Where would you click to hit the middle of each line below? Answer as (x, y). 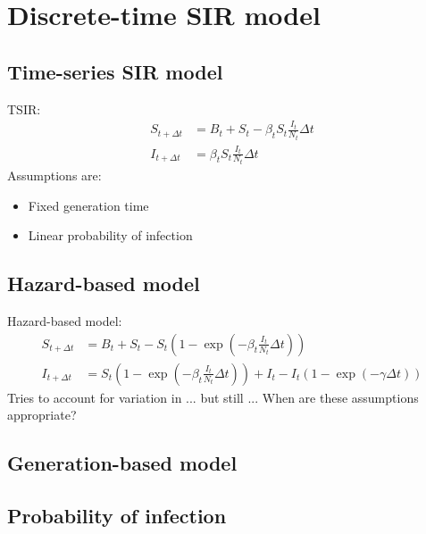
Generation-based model (122, 463)
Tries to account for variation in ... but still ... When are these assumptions (213, 397)
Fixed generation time (88, 205)
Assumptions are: (54, 175)
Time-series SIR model (115, 71)
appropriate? (42, 415)
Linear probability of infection (110, 235)
